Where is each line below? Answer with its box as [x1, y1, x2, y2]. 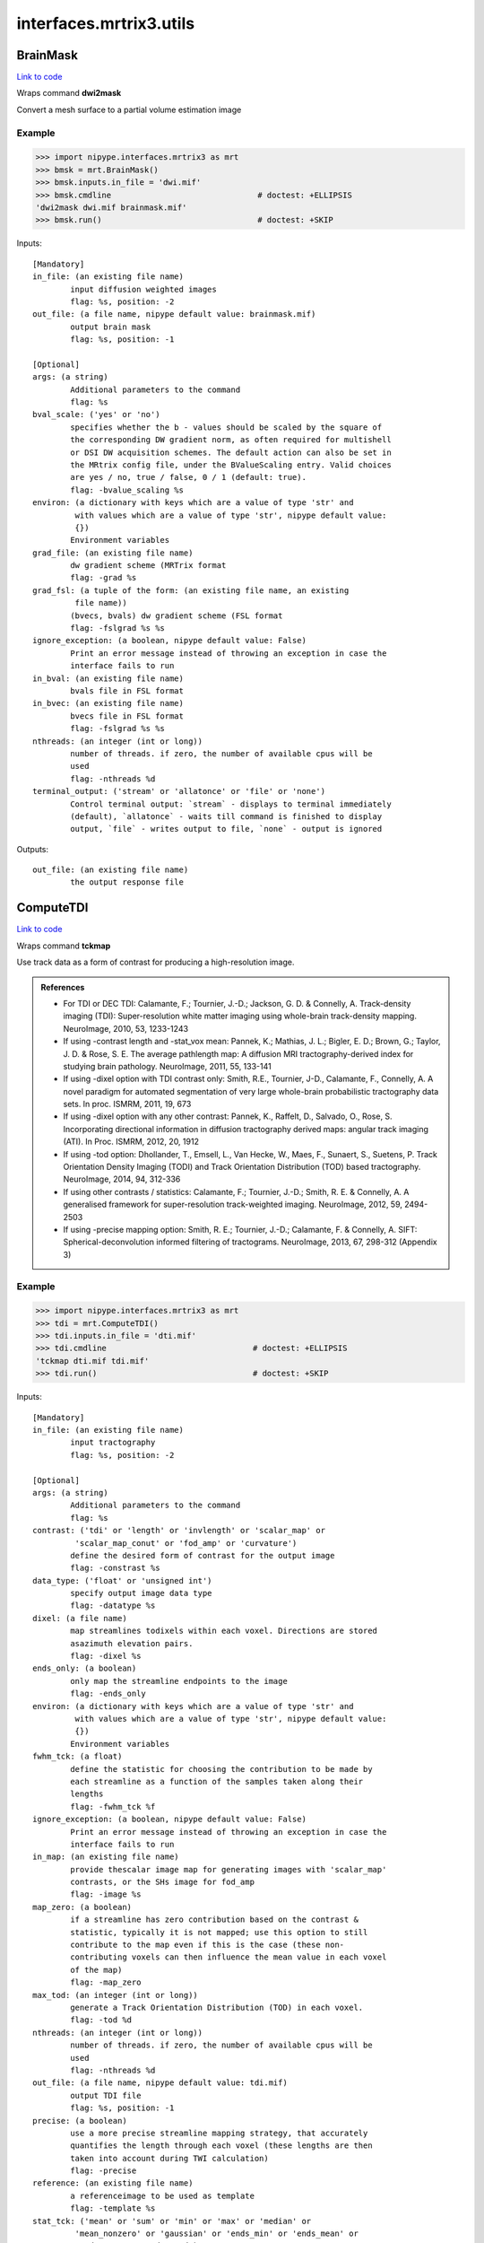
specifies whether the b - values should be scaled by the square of [70, 422, 383, 432]
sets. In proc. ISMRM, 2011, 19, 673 [63, 1099, 192, 1110]
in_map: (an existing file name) [32, 1852, 179, 1862]
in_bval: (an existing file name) [32, 673, 184, 684]
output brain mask [70, 321, 151, 332]
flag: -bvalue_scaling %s [70, 484, 184, 495]
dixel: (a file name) [32, 1613, 127, 1623]
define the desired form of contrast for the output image [70, 1550, 335, 1560]
